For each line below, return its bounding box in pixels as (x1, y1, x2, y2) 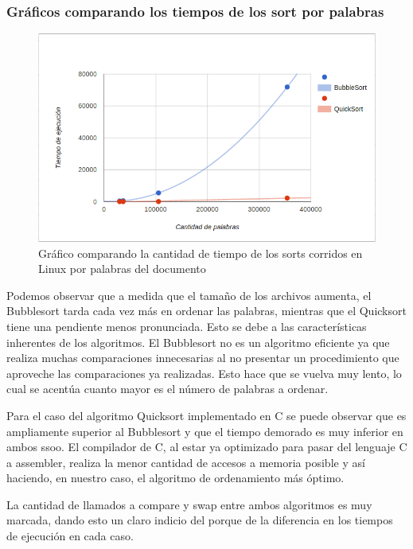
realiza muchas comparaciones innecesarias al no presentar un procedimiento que (6, 349, 399, 366)
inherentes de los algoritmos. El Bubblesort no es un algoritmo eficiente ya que (6, 333, 390, 350)
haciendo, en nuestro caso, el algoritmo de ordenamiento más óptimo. (6, 469, 345, 486)
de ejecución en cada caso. (6, 528, 134, 544)
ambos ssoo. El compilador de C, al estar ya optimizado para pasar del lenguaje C (6, 438, 407, 455)
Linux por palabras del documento (38, 260, 206, 277)
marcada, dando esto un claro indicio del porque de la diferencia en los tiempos (6, 512, 393, 528)
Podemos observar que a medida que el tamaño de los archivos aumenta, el (6, 286, 372, 303)
